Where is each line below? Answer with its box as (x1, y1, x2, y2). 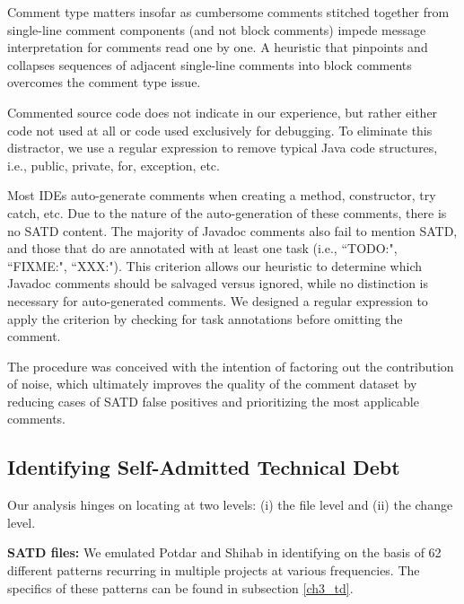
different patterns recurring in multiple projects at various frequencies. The (7, 561, 420, 580)
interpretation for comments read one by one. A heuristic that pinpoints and (7, 38, 428, 57)
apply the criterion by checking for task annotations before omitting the (7, 309, 403, 328)
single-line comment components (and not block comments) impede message (7, 20, 426, 39)
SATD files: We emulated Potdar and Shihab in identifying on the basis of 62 (7, 543, 442, 562)
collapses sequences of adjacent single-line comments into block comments (7, 55, 412, 74)
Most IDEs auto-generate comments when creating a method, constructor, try (7, 186, 436, 205)
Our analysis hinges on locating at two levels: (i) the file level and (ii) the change (7, 495, 453, 514)
